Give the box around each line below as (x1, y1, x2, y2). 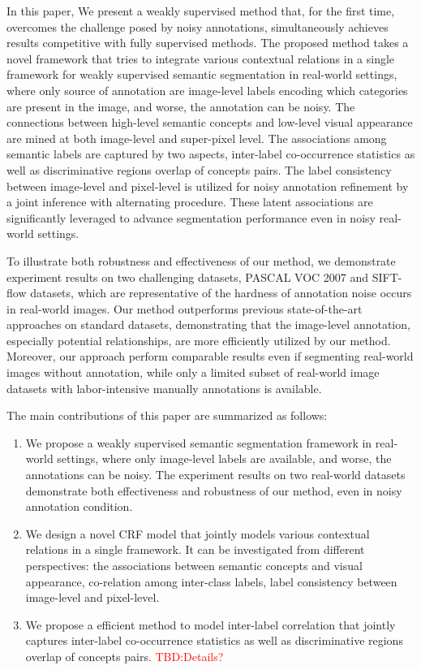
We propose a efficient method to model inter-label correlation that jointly (25, 616, 396, 633)
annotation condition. (25, 498, 133, 515)
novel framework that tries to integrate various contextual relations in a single (6, 50, 395, 67)
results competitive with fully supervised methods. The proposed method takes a (6, 34, 409, 51)
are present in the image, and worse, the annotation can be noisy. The (6, 97, 355, 115)
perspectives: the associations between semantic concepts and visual (25, 557, 363, 573)
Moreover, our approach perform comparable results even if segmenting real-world (6, 348, 414, 365)
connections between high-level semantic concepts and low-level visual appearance (6, 114, 413, 131)
